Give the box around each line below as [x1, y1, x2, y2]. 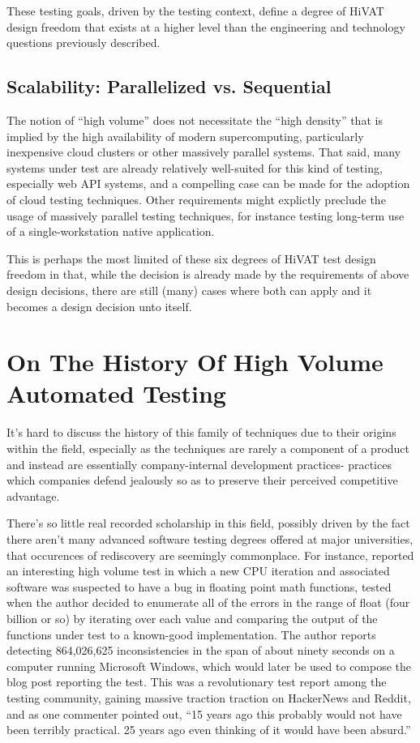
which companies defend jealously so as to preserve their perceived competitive [6, 472, 398, 489]
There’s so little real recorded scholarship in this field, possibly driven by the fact [6, 515, 410, 532]
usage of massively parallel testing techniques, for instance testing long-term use [6, 207, 405, 224]
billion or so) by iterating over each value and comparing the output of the [6, 609, 378, 626]
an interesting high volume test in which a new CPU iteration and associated [6, 562, 390, 579]
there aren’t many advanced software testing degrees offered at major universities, [6, 530, 414, 547]
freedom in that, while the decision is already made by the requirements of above [6, 266, 409, 283]
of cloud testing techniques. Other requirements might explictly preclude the [6, 190, 386, 207]
